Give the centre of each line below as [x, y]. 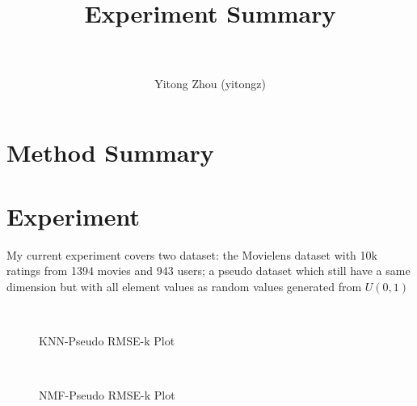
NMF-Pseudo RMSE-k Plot [107, 395]
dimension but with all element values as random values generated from [184, 286]
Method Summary [110, 152]
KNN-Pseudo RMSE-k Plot [107, 340]
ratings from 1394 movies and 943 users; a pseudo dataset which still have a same [208, 271]
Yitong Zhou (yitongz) [210, 83]
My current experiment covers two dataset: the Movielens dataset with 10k [192, 254]
